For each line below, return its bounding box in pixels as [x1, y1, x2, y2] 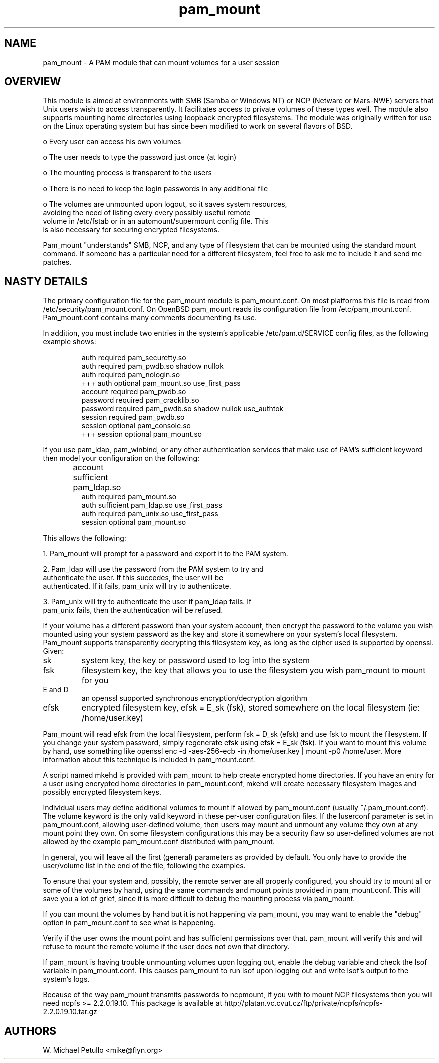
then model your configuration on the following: [43, 454, 200, 463]
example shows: [43, 337, 96, 346]
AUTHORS [4, 1024, 57, 1037]
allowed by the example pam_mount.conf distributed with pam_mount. [43, 837, 275, 846]
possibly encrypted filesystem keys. [43, 788, 161, 797]
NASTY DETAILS [4, 275, 88, 288]
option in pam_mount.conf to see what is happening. [43, 918, 216, 927]
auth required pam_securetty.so [81, 353, 186, 362]
